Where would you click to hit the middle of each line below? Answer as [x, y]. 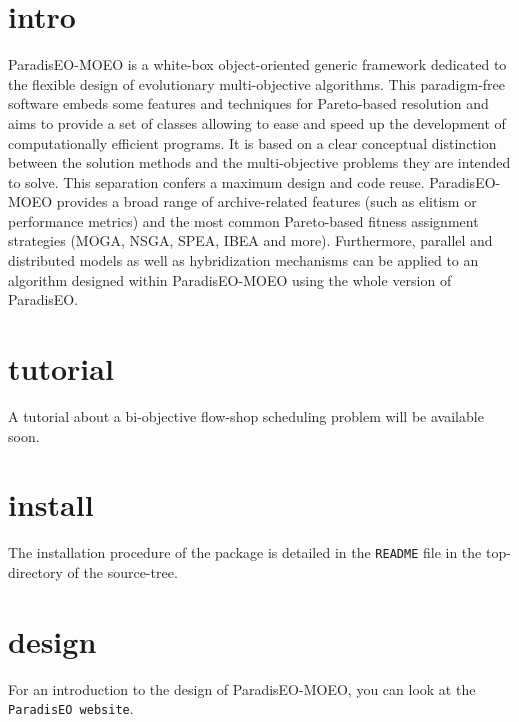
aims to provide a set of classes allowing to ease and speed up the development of [257, 122]
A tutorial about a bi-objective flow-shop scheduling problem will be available [246, 415]
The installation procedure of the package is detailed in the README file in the [245, 552]
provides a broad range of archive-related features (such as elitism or [266, 201]
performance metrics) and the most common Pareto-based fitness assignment [243, 220]
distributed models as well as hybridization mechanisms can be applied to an [243, 260]
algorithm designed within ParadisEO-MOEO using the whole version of [230, 279]
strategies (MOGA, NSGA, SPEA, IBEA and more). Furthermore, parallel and [250, 240]
